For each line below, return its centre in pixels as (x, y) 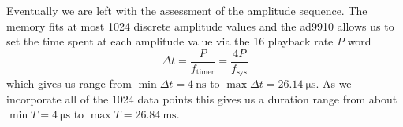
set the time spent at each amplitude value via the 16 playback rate (170, 41)
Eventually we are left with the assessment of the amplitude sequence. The (187, 10)
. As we (334, 83)
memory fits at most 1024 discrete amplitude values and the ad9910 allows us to (200, 25)
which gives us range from (69, 83)
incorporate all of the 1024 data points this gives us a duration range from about (202, 98)
